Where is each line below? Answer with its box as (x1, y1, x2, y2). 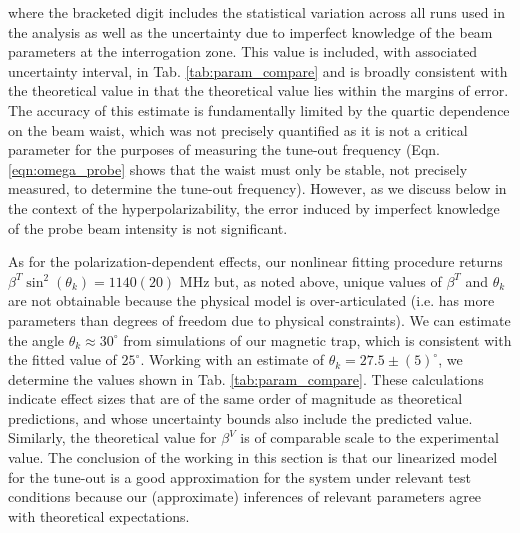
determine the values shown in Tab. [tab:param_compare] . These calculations (8, 368, 484, 389)
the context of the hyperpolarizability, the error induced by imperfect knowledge (8, 197, 500, 218)
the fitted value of (8, 349, 117, 370)
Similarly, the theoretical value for (8, 427, 217, 448)
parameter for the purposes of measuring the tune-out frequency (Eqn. (8, 139, 440, 160)
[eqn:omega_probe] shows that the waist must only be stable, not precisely (8, 158, 468, 179)
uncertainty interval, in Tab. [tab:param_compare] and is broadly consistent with (8, 60, 508, 81)
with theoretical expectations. (8, 505, 190, 526)
